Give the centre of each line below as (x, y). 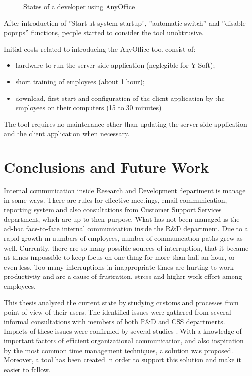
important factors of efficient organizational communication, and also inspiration (124, 340)
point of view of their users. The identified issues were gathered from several (117, 312)
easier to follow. (27, 369)
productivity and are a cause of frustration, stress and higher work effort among (123, 276)
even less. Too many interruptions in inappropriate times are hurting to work (119, 267)
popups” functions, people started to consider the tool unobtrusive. (104, 32)
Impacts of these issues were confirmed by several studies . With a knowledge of (123, 331)
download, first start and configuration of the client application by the (120, 98)
